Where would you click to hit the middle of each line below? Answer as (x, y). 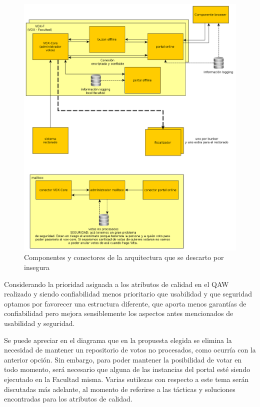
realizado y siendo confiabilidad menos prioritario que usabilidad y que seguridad (128, 294)
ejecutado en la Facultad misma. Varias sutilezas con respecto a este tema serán (126, 379)
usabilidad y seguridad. (39, 323)
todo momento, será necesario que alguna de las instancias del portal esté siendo (127, 369)
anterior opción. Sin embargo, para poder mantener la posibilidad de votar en (123, 359)
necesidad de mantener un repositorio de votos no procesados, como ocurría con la (130, 350)
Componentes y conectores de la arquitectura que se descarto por (124, 257)
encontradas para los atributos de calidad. (68, 399)
